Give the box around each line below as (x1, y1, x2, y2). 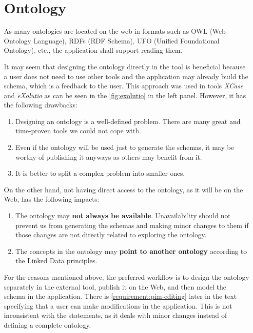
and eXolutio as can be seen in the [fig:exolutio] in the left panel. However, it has (4, 90, 246, 100)
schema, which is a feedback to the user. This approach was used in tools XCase (4, 81, 244, 91)
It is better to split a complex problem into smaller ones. (15, 168, 185, 178)
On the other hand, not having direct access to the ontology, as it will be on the (4, 184, 243, 194)
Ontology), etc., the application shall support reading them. (4, 45, 183, 55)
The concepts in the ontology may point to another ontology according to (15, 246, 247, 256)
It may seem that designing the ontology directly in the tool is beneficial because (4, 61, 246, 71)
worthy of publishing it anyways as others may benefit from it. (15, 151, 202, 162)
